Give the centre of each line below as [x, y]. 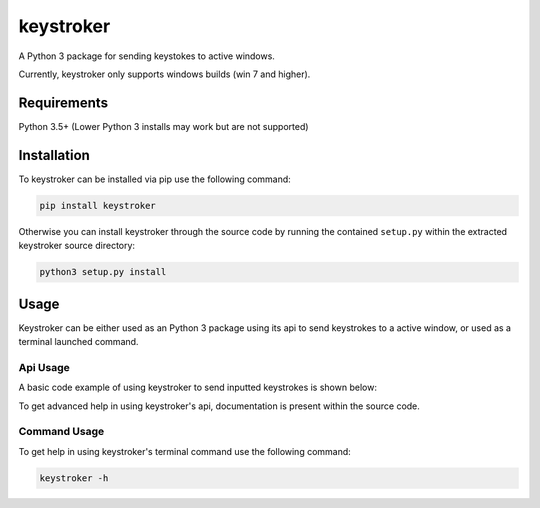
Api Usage [44, 367]
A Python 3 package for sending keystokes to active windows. [146, 56]
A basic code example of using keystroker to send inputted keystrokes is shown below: [197, 387]
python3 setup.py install [103, 272]
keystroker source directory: [76, 246]
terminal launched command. [78, 341]
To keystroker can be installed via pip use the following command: [155, 179]
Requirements [63, 102]
